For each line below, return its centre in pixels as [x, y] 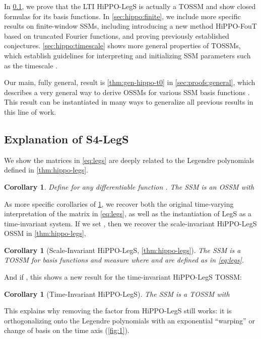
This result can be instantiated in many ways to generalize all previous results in [129, 102]
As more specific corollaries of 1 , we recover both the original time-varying [119, 203]
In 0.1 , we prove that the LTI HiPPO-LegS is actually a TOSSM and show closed [130, 6]
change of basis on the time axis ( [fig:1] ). [67, 330]
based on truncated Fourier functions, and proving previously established [117, 35]
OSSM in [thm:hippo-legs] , [45, 233]
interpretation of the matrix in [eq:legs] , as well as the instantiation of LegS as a [128, 214]
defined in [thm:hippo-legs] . [46, 170]
